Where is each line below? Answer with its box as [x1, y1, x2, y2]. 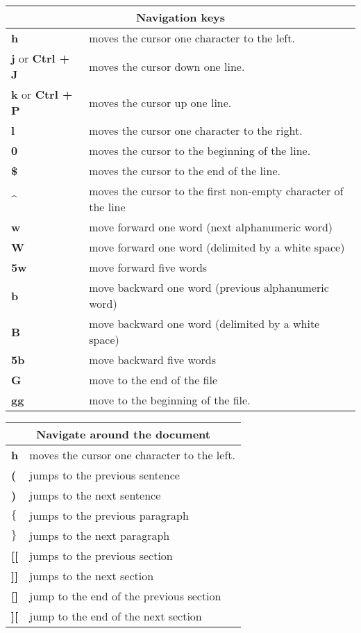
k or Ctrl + [11, 86, 73, 102]
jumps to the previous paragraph [29, 507, 189, 523]
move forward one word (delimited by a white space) [89, 239, 345, 255]
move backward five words [89, 352, 216, 368]
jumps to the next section [29, 568, 154, 584]
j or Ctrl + [11, 50, 70, 66]
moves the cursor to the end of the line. [89, 163, 280, 179]
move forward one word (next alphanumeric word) [89, 219, 333, 235]
